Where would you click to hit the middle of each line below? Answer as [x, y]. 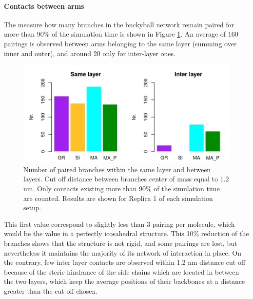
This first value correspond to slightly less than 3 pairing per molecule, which [119, 224]
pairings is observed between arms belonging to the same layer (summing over [120, 43]
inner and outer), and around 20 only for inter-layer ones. [90, 53]
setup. [32, 208]
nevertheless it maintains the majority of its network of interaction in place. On [123, 252]
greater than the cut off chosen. [51, 290]
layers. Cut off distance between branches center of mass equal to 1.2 [126, 179]
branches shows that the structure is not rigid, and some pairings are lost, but [121, 243]
